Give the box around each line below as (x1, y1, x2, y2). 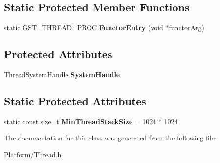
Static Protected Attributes (4, 93, 146, 108)
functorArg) (169, 23, 204, 33)
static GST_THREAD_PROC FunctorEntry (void (4, 23, 163, 33)
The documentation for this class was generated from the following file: (4, 133, 217, 143)
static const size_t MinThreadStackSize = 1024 (4, 116, 156, 126)
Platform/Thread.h (4, 149, 62, 159)
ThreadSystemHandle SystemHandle (4, 70, 120, 79)
